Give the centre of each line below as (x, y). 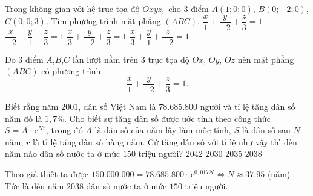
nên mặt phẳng (266, 59)
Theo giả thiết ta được (47, 173)
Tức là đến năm (35, 185)
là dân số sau (266, 130)
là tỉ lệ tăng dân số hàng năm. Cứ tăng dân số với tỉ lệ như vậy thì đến (165, 141)
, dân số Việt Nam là (117, 106)
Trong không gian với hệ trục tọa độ (72, 8)
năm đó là (24, 118)
